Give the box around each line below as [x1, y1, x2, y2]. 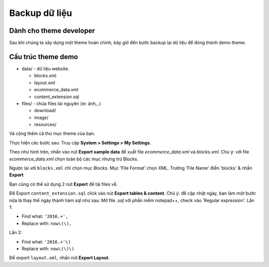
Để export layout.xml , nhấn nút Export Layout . [9, 255, 110, 261]
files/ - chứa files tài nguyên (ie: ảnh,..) [21, 100, 102, 107]
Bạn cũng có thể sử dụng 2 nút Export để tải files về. [9, 181, 118, 187]
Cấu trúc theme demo [9, 52, 78, 61]
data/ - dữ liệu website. [21, 65, 70, 72]
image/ [34, 115, 49, 121]
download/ [34, 108, 56, 114]
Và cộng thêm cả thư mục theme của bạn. [9, 131, 96, 136]
